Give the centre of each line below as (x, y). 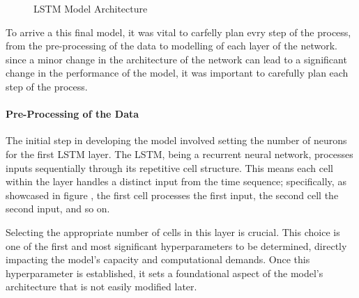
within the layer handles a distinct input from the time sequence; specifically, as (176, 181)
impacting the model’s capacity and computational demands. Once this (158, 259)
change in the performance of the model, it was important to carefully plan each (177, 73)
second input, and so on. (58, 209)
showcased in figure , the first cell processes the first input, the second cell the (172, 195)
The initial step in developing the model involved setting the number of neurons (176, 140)
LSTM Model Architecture (91, 8)
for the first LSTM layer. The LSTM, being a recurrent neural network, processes (179, 154)
